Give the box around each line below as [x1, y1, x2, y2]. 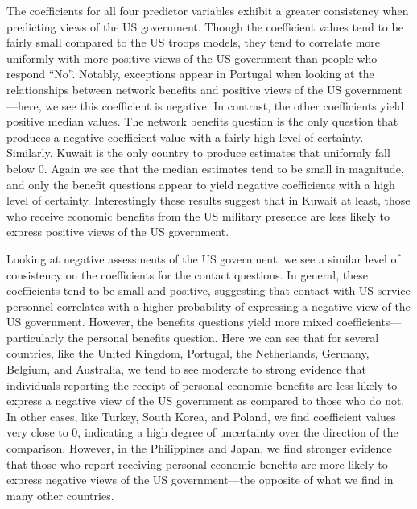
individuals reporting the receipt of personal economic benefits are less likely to [6, 376, 398, 393]
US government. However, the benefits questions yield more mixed [6, 313, 333, 330]
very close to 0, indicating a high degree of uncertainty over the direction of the [6, 424, 398, 441]
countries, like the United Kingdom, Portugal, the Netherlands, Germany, [6, 345, 370, 362]
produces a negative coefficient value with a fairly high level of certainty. [6, 128, 364, 145]
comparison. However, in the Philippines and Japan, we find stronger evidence [6, 440, 392, 457]
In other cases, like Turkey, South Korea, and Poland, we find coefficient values [6, 408, 396, 424]
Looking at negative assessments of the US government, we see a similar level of [6, 250, 400, 267]
